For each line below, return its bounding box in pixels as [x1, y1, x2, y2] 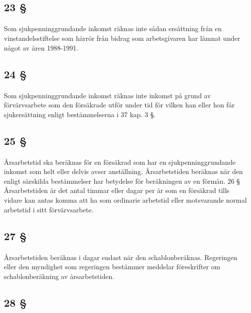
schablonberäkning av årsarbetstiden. [4, 271, 115, 281]
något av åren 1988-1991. [4, 42, 79, 52]
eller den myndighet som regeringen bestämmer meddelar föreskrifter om [4, 261, 220, 272]
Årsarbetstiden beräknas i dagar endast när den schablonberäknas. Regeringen [4, 252, 237, 262]
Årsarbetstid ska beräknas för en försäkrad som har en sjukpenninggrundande [4, 156, 236, 167]
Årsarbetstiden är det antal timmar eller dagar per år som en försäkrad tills [4, 185, 230, 195]
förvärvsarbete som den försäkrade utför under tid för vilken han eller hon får [4, 100, 235, 110]
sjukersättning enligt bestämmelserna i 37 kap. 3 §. [4, 109, 156, 119]
